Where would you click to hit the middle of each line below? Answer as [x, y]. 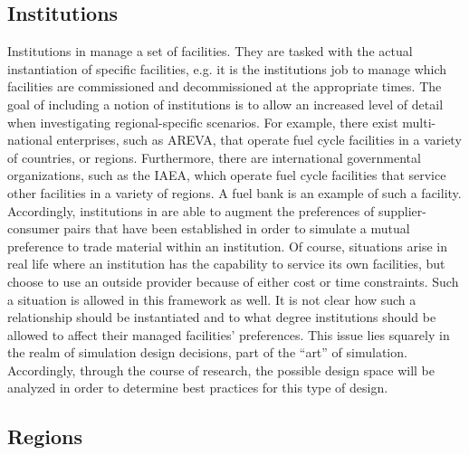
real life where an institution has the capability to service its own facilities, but [226, 264]
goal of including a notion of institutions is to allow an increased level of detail [225, 104]
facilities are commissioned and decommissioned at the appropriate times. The [225, 86]
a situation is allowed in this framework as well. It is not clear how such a [212, 299]
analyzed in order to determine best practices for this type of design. [198, 388]
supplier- [402, 210]
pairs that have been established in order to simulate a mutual [237, 228]
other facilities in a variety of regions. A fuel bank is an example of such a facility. [234, 192]
